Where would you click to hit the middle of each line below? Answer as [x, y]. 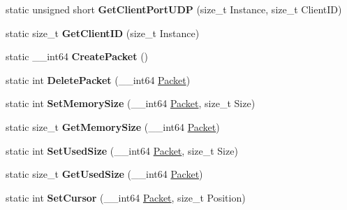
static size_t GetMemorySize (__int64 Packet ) [113, 126]
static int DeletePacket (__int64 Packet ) [98, 79]
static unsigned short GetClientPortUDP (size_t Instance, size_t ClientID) [174, 9]
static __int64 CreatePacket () [77, 56]
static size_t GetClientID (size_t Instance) [103, 33]
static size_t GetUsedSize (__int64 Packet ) [104, 174]
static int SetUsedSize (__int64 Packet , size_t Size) [122, 150]
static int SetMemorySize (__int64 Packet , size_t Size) [131, 103]
